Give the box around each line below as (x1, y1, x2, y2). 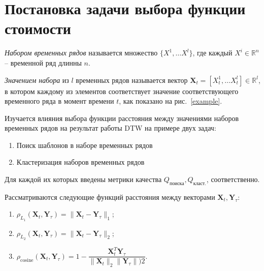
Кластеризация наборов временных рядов (16, 157, 145, 167)
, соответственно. (206, 174, 260, 185)
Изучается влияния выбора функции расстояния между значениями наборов (5, 112, 239, 123)
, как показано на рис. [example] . (119, 96, 222, 106)
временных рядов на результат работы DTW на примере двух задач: (5, 123, 216, 133)
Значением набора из (5, 74, 69, 85)
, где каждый (192, 47, 233, 58)
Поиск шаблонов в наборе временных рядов (16, 139, 153, 150)
